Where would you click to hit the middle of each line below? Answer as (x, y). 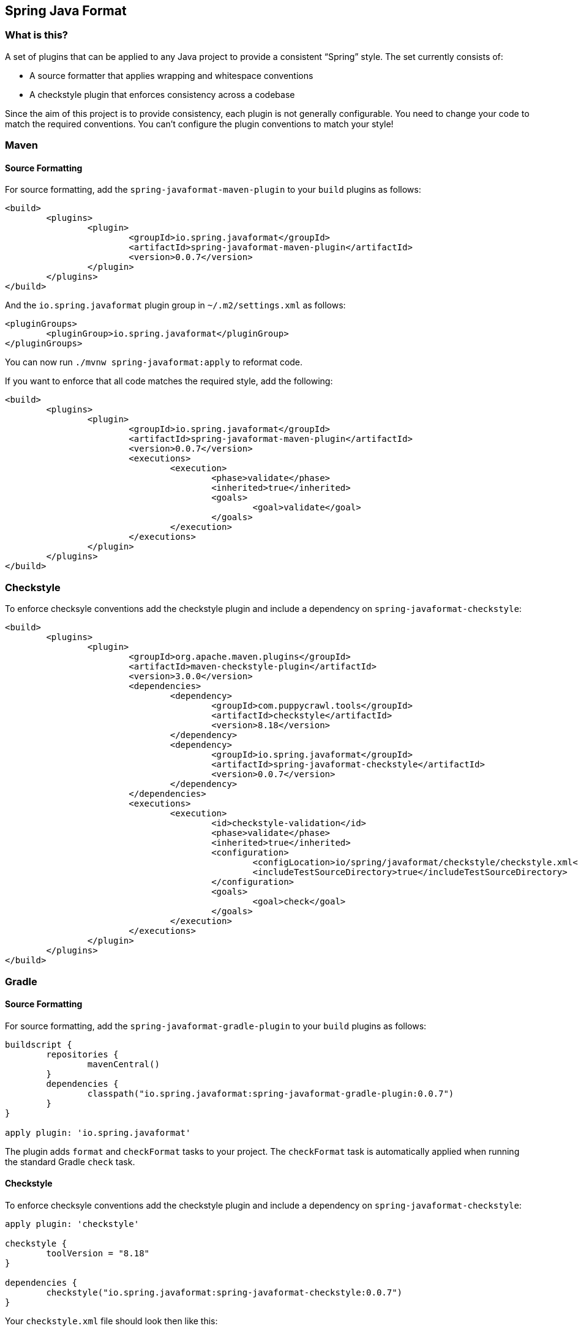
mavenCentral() (123, 1064)
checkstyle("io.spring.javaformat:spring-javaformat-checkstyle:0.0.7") (224, 1292)
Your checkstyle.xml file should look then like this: (111, 1321)
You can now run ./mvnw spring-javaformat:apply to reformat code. (154, 362)
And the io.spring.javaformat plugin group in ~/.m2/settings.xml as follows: (175, 305)
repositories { (82, 1054)
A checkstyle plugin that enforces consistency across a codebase (162, 94)
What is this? (36, 35)
